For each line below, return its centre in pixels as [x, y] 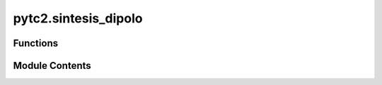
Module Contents [52, 66]
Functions [36, 43]
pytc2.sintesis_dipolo [78, 18]
